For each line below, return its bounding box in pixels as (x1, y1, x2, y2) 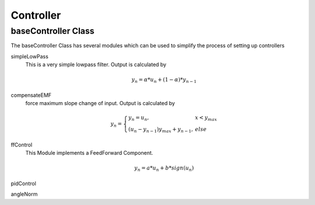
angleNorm (10, 190, 38, 198)
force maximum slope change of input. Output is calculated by (25, 100, 175, 107)
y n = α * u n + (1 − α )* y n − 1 (131, 77, 197, 85)
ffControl (10, 141, 33, 148)
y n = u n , (128, 114, 149, 123)
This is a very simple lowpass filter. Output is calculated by (25, 61, 166, 68)
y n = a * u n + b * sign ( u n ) (134, 165, 194, 173)
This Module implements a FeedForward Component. (25, 150, 153, 157)
